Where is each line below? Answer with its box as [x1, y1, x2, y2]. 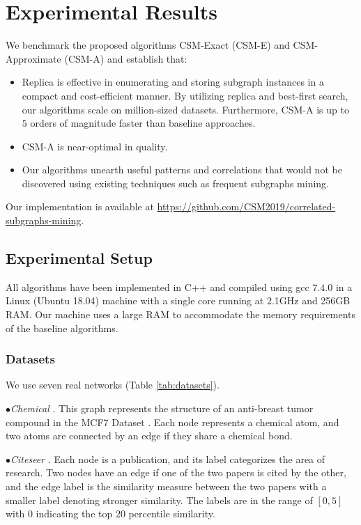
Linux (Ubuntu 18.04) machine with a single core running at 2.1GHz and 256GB [6, 293, 351, 308]
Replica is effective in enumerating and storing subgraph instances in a [22, 75, 324, 89]
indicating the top [36, 506, 113, 521]
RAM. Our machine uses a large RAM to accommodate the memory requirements [6, 307, 356, 322]
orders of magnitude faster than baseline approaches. [30, 116, 256, 130]
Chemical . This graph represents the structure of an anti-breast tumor [10, 401, 314, 416]
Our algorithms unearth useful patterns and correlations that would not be [22, 162, 342, 177]
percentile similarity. [128, 506, 215, 521]
